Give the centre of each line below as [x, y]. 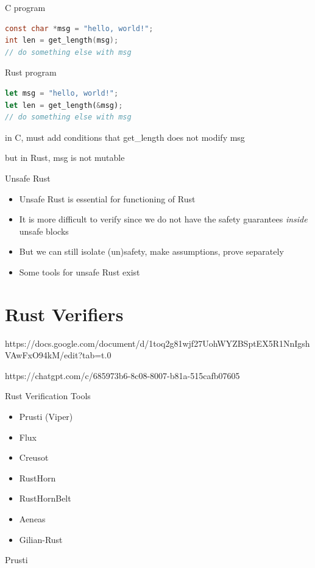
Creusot [34, 457]
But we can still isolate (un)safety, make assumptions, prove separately [151, 251]
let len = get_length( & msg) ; [64, 105]
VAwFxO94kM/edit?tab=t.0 [58, 355]
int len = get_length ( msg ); [62, 41]
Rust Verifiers [64, 314]
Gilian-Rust [41, 539]
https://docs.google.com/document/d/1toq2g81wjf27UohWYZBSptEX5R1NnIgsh [157, 343]
